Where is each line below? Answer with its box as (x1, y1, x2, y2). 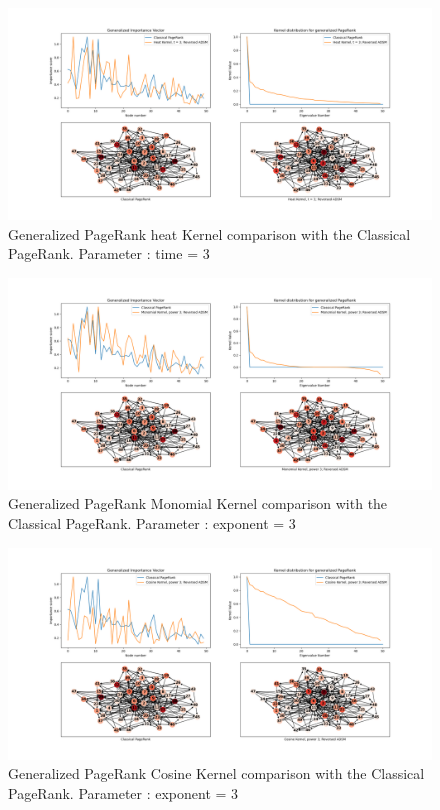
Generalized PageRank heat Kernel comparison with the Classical (8, 223, 411, 244)
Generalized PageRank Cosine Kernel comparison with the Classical (8, 763, 425, 784)
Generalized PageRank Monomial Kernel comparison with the (8, 493, 388, 514)
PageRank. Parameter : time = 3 (8, 243, 210, 264)
